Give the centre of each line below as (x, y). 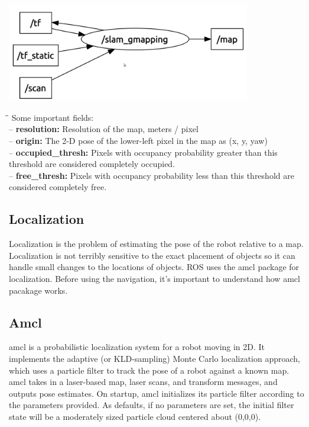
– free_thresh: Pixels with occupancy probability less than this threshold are (152, 175)
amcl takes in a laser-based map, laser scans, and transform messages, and (143, 382)
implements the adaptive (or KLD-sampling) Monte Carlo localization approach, (155, 358)
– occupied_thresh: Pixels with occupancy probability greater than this (143, 152)
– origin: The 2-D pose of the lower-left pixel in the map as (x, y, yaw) (138, 140)
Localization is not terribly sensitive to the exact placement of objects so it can (152, 255)
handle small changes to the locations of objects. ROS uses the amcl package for (154, 267)
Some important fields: (53, 117)
